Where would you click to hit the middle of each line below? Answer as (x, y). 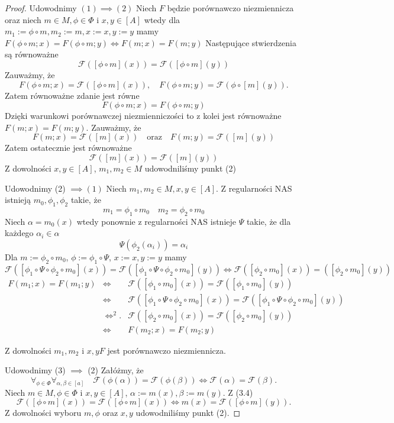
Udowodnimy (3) (35, 370)
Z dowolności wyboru (43, 413)
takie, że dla (269, 221)
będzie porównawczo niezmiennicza (230, 8)
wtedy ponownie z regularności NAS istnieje (156, 221)
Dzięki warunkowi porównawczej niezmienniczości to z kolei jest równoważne (143, 116)
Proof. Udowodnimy (41, 8)
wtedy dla (162, 19)
